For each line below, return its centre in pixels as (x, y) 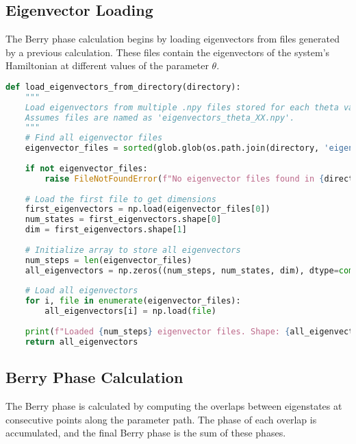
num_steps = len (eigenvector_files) (109, 260)
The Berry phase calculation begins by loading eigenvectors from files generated (173, 39)
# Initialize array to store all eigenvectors (133, 250)
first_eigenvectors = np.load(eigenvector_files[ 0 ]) (148, 209)
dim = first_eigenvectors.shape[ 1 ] (106, 230)
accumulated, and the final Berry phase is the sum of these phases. (146, 433)
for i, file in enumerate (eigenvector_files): (133, 301)
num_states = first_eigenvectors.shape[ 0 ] (123, 220)
